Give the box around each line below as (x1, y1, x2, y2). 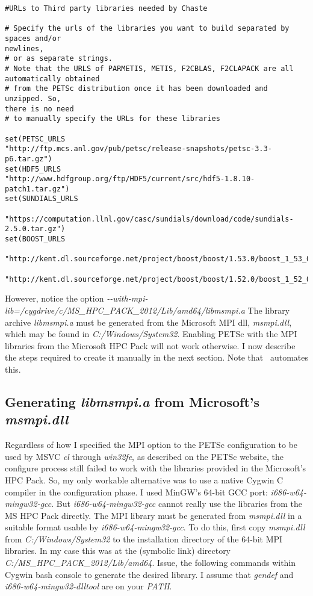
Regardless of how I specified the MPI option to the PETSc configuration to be (5, 438, 298, 451)
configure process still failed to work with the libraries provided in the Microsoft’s (5, 462, 306, 474)
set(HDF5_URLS (5, 164, 61, 173)
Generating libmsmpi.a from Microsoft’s (5, 392, 260, 411)
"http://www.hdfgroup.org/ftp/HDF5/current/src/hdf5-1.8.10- (5, 175, 255, 184)
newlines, (5, 44, 44, 53)
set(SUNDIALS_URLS (5, 194, 78, 203)
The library (247, 303, 290, 316)
